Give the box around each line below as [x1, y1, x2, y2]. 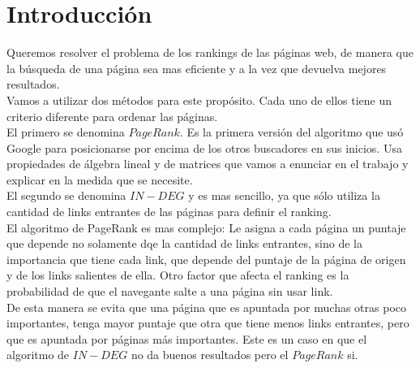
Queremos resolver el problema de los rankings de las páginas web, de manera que [6, 44, 414, 61]
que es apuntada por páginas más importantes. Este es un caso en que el [6, 330, 367, 347]
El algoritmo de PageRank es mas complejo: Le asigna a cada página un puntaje [6, 219, 406, 236]
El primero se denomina [6, 123, 125, 141]
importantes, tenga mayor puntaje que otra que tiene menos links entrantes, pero [6, 314, 409, 331]
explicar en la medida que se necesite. [6, 171, 193, 188]
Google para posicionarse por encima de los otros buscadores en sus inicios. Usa [6, 139, 402, 156]
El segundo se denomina [6, 187, 126, 204]
